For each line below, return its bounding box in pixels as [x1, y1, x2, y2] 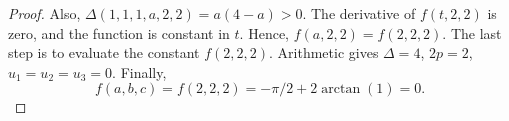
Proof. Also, [8, 3, 81, 23]
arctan [321, 82, 361, 97]
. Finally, [112, 61, 167, 82]
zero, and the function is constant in [8, 22, 230, 43]
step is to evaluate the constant [8, 42, 200, 63]
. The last [442, 22, 502, 43]
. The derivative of [302, 3, 416, 23]
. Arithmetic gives [269, 42, 379, 63]
